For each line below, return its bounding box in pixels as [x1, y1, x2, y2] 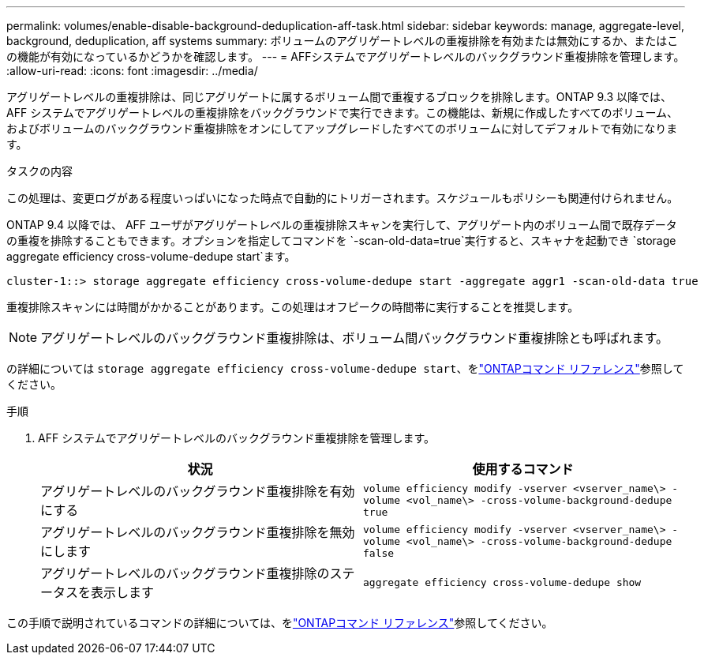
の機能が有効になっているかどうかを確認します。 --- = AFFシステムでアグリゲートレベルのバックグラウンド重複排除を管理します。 [6, 50, 685, 63]
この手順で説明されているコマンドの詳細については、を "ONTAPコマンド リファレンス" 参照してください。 [6, 616, 553, 629]
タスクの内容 [6, 164, 73, 178]
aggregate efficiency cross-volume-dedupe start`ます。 [6, 250, 296, 263]
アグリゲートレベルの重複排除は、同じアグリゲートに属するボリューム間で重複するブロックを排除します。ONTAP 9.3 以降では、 [6, 90, 672, 103]
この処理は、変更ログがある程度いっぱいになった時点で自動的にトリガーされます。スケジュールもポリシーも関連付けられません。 [6, 191, 679, 205]
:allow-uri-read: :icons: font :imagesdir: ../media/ [6, 64, 258, 77]
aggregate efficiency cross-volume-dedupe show [363, 576, 642, 588]
